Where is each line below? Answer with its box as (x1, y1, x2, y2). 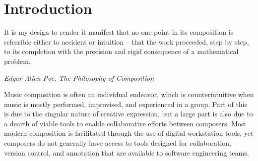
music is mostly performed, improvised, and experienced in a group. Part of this (4, 99, 248, 109)
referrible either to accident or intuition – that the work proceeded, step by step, (4, 36, 249, 47)
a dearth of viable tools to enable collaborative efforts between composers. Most (4, 118, 247, 128)
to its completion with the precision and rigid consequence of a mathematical (4, 46, 239, 56)
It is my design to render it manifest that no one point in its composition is (4, 27, 234, 37)
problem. (4, 55, 31, 66)
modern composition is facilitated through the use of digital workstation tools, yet (4, 128, 254, 138)
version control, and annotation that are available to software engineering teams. (4, 147, 249, 158)
